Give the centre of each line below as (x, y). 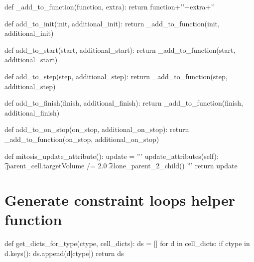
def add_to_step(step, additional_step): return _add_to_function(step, (116, 76)
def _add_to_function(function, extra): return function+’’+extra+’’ (110, 6)
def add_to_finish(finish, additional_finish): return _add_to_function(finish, (124, 103)
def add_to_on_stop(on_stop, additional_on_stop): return (97, 129)
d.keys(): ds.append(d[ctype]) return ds (64, 253)
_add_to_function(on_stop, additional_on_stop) (82, 139)
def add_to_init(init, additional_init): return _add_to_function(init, (112, 23)
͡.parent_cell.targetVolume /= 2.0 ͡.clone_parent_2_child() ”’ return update (121, 166)
